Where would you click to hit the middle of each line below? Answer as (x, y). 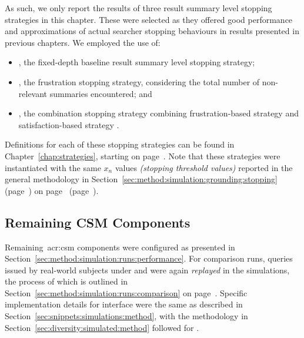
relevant (33, 93)
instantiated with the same (53, 167)
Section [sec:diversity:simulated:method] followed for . (102, 327)
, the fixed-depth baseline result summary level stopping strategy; (137, 62)
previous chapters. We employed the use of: (83, 42)
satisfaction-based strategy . (69, 124)
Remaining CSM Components (98, 222)
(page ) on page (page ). (52, 190)
